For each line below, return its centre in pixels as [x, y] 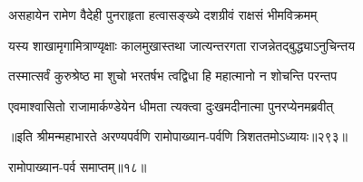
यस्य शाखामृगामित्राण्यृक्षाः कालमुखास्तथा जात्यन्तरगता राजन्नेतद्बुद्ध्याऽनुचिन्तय [182, 45]
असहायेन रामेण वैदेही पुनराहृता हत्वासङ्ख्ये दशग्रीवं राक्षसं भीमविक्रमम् [163, 14]
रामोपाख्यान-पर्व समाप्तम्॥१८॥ [78, 166]
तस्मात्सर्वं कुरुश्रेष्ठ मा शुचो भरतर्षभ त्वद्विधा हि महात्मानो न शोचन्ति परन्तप [173, 76]
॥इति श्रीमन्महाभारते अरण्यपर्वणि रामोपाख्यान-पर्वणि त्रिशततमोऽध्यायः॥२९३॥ [178, 136]
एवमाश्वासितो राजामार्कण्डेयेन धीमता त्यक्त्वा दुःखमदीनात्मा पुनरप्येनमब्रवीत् [171, 105]
